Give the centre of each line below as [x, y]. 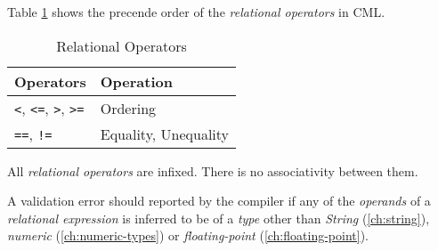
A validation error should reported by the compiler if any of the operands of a [219, 201]
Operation [136, 81]
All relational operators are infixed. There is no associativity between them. [213, 170]
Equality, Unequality [165, 134]
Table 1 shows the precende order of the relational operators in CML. [196, 12]
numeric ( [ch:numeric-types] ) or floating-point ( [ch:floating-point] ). [188, 235]
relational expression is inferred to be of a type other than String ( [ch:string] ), [219, 218]
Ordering [128, 108]
